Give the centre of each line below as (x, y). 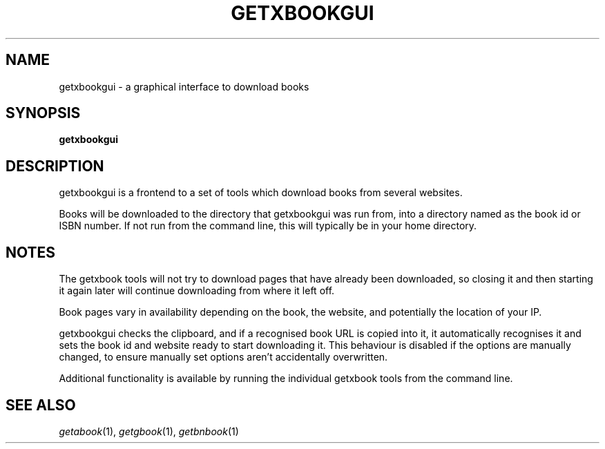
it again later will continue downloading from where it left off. (197, 291)
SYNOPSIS (43, 113)
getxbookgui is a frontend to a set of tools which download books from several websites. (261, 193)
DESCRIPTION (55, 166)
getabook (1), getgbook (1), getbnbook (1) (149, 431)
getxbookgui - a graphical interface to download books (184, 86)
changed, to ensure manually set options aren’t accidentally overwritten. (223, 357)
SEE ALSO (41, 405)
